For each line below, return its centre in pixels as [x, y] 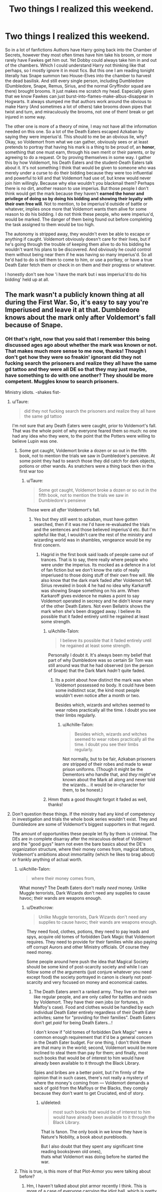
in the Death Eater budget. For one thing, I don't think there [92, 1042]
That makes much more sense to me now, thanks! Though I [76, 351]
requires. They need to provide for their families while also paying [92, 942]
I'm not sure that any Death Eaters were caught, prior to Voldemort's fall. [84, 425]
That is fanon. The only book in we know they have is [94, 1132]
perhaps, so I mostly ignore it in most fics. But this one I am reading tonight [80, 70]
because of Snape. [34, 325]
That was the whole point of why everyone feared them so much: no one [84, 431]
